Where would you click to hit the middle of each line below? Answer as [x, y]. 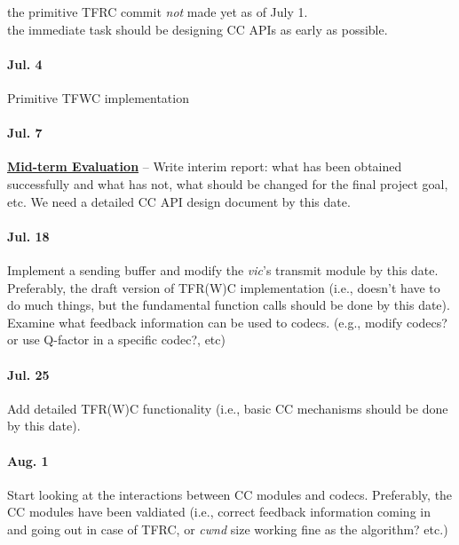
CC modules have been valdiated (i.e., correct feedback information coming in [219, 512]
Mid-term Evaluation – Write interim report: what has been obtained [205, 166]
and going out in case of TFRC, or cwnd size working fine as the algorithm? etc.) [228, 529]
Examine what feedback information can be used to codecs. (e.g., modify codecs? [227, 322]
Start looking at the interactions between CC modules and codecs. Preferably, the [230, 494]
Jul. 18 [28, 236]
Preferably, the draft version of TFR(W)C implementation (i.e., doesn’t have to [224, 287]
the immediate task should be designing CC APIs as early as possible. [198, 29]
